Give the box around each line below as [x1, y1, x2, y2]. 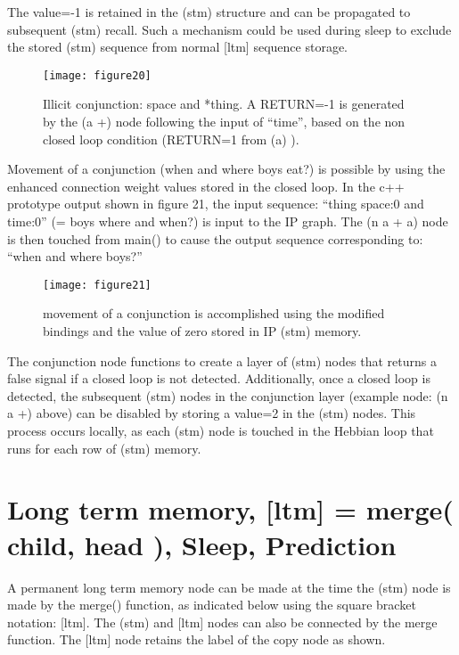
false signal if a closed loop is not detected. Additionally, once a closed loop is [7, 369, 430, 388]
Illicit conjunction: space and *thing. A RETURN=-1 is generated [43, 94, 405, 113]
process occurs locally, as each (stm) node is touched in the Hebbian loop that [7, 422, 434, 439]
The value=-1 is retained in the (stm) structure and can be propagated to [7, 3, 411, 20]
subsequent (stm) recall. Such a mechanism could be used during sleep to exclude [7, 20, 452, 38]
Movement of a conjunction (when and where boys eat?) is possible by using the [7, 160, 446, 178]
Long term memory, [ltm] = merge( [7, 491, 454, 528]
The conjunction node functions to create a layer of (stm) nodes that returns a [7, 351, 437, 370]
